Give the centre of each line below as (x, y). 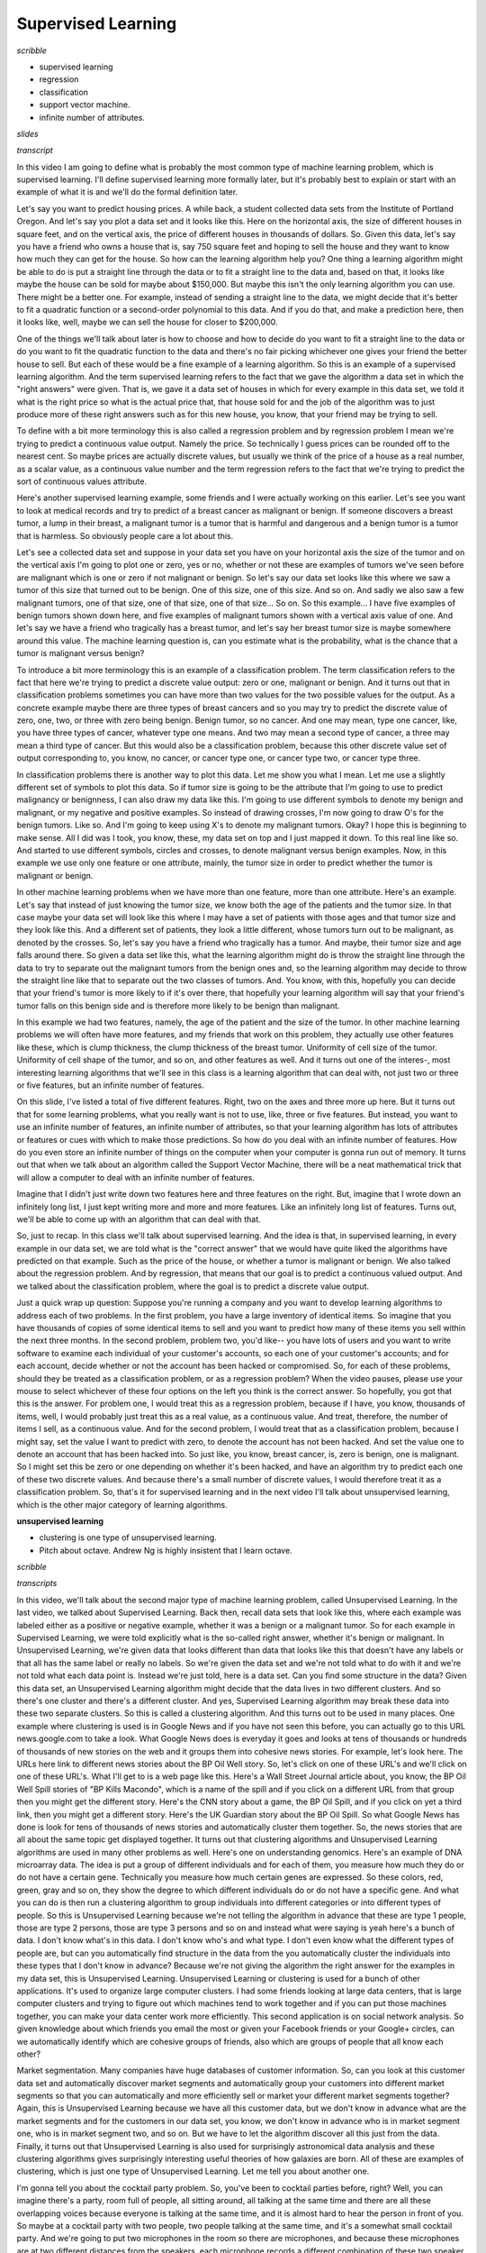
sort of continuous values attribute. (82, 481)
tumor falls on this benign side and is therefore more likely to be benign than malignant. (178, 1006)
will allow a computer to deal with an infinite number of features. (136, 1177)
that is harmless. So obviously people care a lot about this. (125, 535)
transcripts (37, 1583)
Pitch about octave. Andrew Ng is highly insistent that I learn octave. (166, 1550)
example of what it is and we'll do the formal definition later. (127, 192)
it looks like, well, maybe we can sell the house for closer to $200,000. (147, 322)
